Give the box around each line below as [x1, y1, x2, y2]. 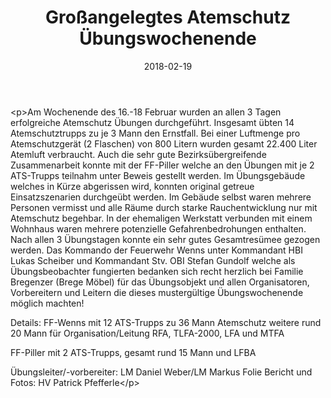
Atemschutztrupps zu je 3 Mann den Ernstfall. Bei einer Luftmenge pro [10, 127, 301, 139]
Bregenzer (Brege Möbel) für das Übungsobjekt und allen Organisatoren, [10, 276, 310, 288]
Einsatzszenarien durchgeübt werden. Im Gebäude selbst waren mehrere [10, 191, 312, 203]
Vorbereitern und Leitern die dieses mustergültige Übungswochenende [10, 286, 304, 298]
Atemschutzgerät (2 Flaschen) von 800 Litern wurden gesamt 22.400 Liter [10, 137, 318, 150]
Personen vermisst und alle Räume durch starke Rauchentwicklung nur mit [10, 201, 318, 213]
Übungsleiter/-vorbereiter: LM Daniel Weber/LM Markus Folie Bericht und [10, 366, 313, 378]
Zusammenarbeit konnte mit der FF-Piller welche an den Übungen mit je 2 [10, 159, 315, 171]
